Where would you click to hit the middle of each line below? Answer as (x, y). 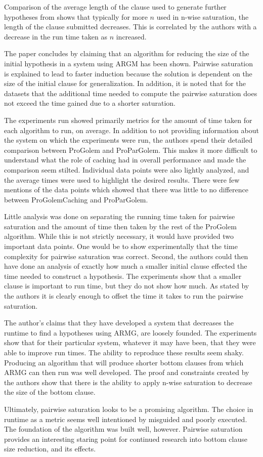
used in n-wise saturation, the (203, 16)
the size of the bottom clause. (50, 392)
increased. (131, 36)
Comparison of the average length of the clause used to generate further (115, 7)
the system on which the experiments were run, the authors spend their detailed (128, 140)
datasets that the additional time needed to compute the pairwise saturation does (131, 93)
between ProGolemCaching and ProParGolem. (76, 199)
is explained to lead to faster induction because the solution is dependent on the (128, 73)
